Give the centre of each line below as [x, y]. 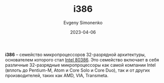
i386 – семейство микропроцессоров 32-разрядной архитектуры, [76, 55]
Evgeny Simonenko [83, 23]
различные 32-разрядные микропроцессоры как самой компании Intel [81, 65]
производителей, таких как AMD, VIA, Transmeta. [57, 75]
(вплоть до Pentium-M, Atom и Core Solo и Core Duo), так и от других [78, 70]
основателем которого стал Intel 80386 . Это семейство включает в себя [82, 59]
